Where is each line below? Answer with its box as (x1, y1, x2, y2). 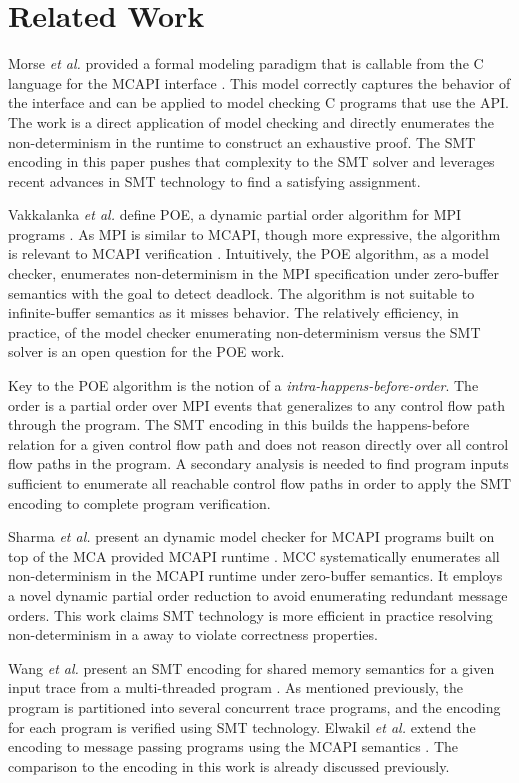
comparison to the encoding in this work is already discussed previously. (8, 755, 450, 776)
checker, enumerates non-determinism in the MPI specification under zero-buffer (8, 263, 500, 284)
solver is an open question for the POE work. (8, 341, 285, 362)
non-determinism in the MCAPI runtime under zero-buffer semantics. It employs (8, 565, 503, 586)
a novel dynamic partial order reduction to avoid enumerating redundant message (8, 584, 508, 605)
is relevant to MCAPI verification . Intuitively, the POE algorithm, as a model (8, 243, 489, 264)
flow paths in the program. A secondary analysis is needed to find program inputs (8, 453, 509, 474)
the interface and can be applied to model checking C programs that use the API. (8, 92, 509, 113)
